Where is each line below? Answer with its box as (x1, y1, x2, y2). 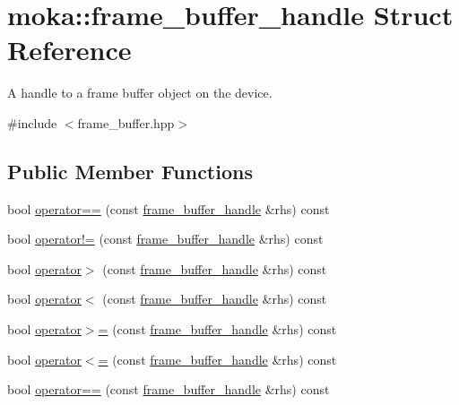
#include (7, 113, 57, 132)
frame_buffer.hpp (77, 113, 175, 132)
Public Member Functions (7, 157, 253, 185)
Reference (7, 31, 132, 68)
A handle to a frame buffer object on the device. (7, 83, 273, 102)
